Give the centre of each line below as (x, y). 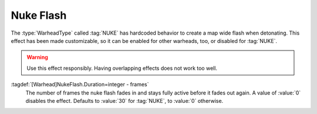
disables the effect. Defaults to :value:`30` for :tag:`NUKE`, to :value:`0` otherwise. (124, 100)
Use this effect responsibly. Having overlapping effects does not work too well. (122, 68)
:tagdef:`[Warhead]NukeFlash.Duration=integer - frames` (80, 85)
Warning (37, 57)
